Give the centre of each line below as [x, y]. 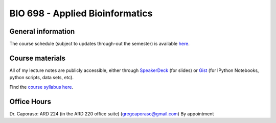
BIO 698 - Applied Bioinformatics [81, 13]
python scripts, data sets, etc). [42, 78]
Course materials [38, 58]
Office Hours [30, 101]
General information [42, 31]
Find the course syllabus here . [41, 87]
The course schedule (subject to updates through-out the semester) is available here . [100, 44]
